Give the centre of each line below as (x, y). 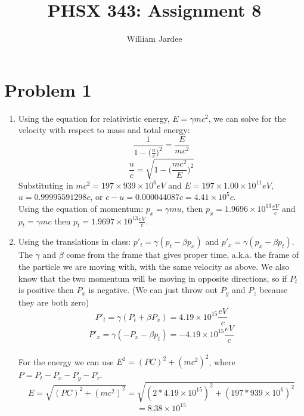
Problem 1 (48, 89)
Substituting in (46, 185)
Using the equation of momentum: (81, 208)
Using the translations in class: (75, 241)
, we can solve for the (247, 118)
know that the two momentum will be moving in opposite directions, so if (153, 278)
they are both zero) (54, 302)
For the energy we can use (66, 361)
